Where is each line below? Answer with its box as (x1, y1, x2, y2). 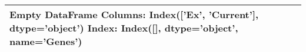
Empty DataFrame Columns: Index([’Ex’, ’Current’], (9, 8, 259, 21)
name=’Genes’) (9, 34, 82, 48)
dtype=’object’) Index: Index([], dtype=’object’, (9, 21, 238, 34)
